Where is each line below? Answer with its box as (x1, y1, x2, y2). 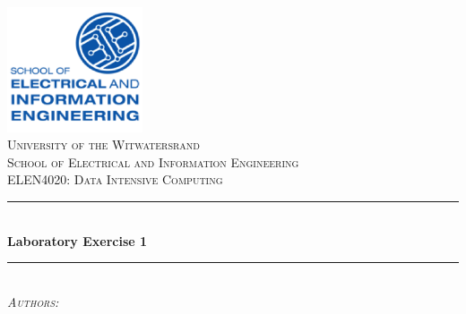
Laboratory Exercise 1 (7, 231, 148, 250)
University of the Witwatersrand (7, 135, 201, 154)
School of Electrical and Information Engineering (7, 152, 299, 171)
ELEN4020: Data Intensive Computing (7, 170, 223, 189)
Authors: (7, 292, 59, 310)
